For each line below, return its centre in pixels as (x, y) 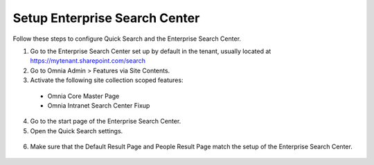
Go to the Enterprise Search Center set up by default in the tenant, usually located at (151, 51)
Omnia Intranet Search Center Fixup (99, 105)
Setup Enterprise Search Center (106, 18)
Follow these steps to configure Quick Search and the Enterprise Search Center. (127, 39)
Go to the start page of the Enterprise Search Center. (106, 122)
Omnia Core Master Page (83, 96)
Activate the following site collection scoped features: (107, 80)
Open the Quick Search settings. (77, 130)
